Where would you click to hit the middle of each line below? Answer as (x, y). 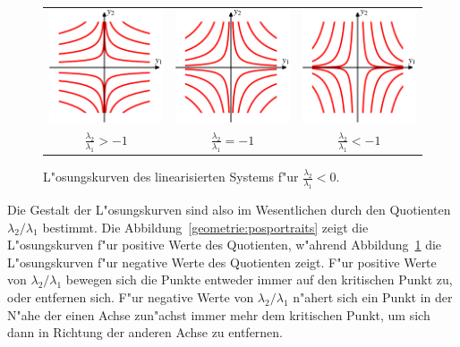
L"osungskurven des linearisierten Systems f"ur (171, 177)
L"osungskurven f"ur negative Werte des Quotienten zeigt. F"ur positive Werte (222, 262)
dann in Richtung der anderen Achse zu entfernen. (145, 332)
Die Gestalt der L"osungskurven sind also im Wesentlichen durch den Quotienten (229, 210)
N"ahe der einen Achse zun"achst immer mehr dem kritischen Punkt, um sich (219, 314)
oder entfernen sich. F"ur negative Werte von (131, 296)
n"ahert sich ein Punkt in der (373, 296)
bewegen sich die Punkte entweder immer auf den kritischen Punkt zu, (259, 279)
